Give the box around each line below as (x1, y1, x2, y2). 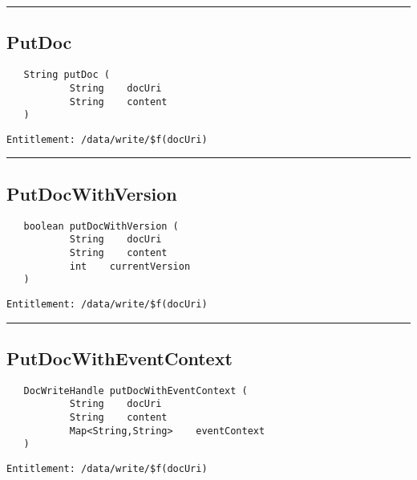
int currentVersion (69, 260, 191, 272)
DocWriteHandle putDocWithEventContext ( (23, 384, 248, 397)
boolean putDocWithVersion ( (23, 220, 179, 232)
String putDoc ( (23, 69, 110, 81)
